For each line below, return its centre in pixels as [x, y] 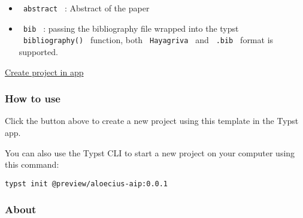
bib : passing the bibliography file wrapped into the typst [131, 28]
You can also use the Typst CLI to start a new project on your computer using [150, 152]
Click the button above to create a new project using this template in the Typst [152, 121]
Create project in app [44, 72]
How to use [33, 99]
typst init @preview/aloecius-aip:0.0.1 [87, 184]
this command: [32, 164]
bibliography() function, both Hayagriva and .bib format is [148, 40]
